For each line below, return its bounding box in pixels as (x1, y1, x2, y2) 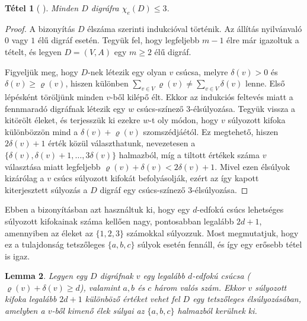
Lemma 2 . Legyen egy (5, 269, 88, 282)
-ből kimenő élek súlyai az (52, 304, 145, 317)
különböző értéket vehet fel (85, 293, 180, 305)
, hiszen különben (65, 77, 129, 89)
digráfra (91, 2, 119, 14)
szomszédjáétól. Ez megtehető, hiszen (143, 125, 279, 137)
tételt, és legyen (5, 45, 62, 57)
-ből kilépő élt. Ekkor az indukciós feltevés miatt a (110, 90, 293, 102)
